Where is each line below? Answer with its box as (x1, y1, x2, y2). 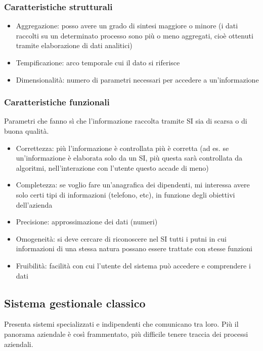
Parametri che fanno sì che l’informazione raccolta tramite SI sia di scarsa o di (4, 115, 247, 126)
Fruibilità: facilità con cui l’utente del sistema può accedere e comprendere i (16, 260, 251, 270)
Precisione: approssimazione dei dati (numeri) (16, 216, 158, 227)
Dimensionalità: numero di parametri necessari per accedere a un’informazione (16, 74, 259, 85)
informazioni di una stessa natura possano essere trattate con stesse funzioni (16, 243, 252, 254)
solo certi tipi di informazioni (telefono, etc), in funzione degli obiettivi (16, 189, 235, 200)
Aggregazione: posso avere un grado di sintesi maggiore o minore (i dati (16, 20, 238, 31)
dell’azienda (16, 199, 53, 210)
